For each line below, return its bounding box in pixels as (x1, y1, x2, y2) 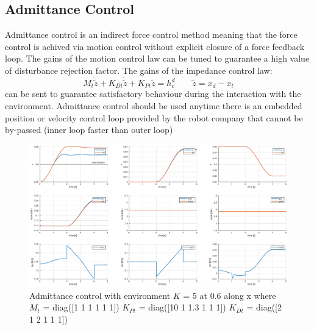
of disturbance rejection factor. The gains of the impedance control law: (5, 63, 273, 76)
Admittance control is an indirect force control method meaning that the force (5, 28, 298, 41)
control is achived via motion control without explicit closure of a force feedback (5, 40, 305, 52)
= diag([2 (246, 301, 282, 314)
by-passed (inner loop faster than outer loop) (5, 123, 173, 136)
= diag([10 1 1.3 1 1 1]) (138, 301, 226, 314)
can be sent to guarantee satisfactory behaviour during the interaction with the (5, 87, 301, 100)
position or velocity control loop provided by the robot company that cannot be (5, 111, 303, 124)
